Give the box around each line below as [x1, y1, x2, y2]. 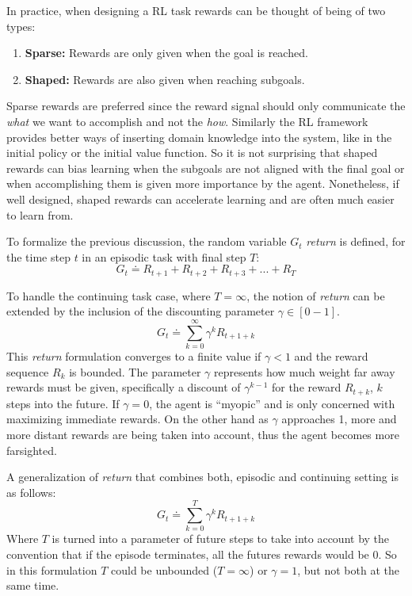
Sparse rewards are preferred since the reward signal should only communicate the [6, 97, 406, 114]
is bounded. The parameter [69, 363, 201, 380]
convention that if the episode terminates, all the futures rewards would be [6, 546, 369, 562]
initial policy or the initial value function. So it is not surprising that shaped [6, 144, 378, 161]
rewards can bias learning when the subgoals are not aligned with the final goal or [6, 159, 405, 176]
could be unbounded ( [110, 561, 218, 578]
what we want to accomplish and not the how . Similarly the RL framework [6, 113, 368, 129]
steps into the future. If [6, 395, 120, 411]
